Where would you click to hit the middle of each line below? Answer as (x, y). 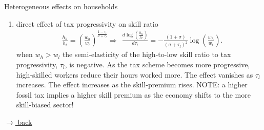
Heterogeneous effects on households (61, 6)
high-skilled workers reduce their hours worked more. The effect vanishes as (135, 74)
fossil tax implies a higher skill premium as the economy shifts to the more (133, 94)
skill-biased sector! (45, 105)
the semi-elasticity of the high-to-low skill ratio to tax (147, 54)
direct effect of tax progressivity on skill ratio (87, 23)
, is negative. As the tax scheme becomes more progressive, (157, 64)
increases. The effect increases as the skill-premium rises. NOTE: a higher (132, 85)
